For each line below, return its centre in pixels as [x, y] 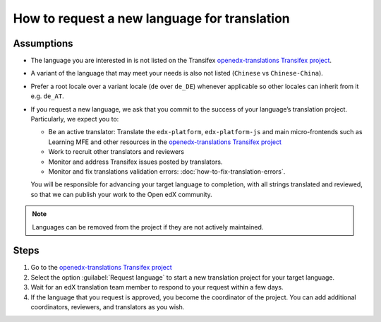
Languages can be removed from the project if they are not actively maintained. [148, 227]
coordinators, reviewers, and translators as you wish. [108, 307]
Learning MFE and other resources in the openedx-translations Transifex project [165, 142]
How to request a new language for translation [152, 18]
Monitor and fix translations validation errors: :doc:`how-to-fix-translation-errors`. [167, 171]
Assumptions [43, 43]
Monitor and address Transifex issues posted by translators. [135, 162]
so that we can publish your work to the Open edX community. [122, 194]
